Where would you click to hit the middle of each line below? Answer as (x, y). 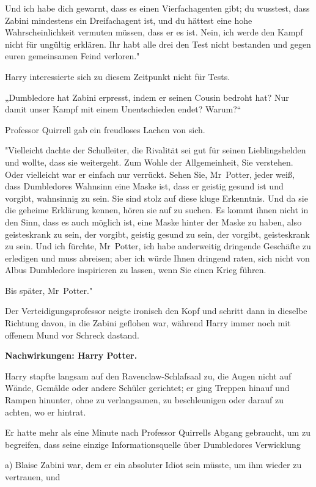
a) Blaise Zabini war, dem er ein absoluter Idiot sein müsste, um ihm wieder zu (153, 465)
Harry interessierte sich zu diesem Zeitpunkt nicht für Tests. (118, 76)
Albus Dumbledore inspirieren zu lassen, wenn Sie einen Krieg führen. (136, 270)
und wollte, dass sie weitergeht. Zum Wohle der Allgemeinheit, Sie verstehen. (149, 162)
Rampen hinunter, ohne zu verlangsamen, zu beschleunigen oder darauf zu (144, 400)
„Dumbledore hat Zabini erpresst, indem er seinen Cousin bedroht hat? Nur (147, 97)
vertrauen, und (33, 477)
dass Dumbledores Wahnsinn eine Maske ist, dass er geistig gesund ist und (144, 186)
